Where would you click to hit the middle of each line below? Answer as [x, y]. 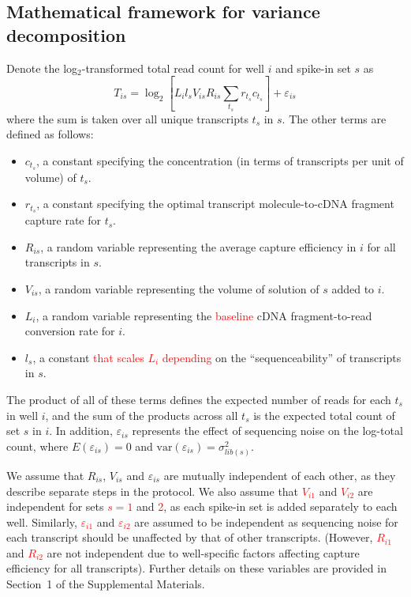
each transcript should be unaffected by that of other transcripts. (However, [190, 537]
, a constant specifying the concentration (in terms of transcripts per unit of [220, 160]
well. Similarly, [42, 521]
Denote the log [42, 68]
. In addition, [81, 431]
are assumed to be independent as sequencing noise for [266, 521]
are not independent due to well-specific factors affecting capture [203, 552]
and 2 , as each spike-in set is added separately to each [267, 506]
